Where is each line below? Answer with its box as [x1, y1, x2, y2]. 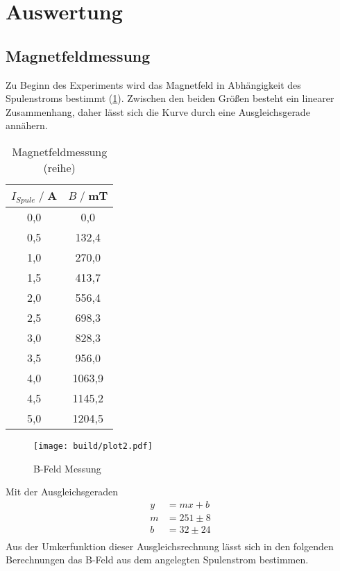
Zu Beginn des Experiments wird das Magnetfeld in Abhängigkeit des [6, 77, 301, 92]
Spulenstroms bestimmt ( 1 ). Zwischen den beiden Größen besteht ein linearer [6, 91, 334, 105]
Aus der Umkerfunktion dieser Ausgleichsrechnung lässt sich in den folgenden [6, 538, 334, 553]
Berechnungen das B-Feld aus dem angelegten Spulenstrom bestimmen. [6, 552, 309, 567]
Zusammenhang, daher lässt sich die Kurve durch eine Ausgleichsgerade [6, 104, 310, 119]
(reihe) [43, 159, 76, 176]
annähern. [6, 118, 48, 133]
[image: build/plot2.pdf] [33, 441, 153, 451]
